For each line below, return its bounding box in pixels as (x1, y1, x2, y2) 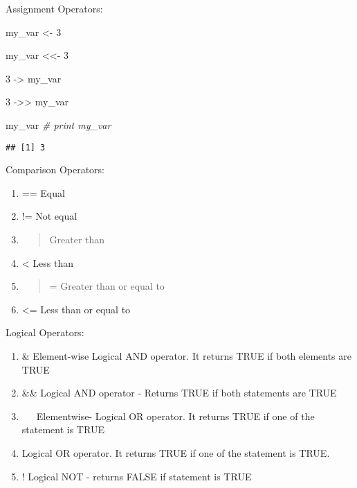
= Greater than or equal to (49, 279, 165, 293)
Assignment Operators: (6, 1, 103, 15)
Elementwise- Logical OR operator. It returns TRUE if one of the (36, 408, 315, 423)
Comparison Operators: (6, 162, 105, 177)
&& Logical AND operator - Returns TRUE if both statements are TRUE (21, 385, 337, 400)
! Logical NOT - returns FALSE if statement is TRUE (21, 469, 252, 483)
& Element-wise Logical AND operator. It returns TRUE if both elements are (21, 348, 351, 363)
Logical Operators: (6, 325, 84, 340)
